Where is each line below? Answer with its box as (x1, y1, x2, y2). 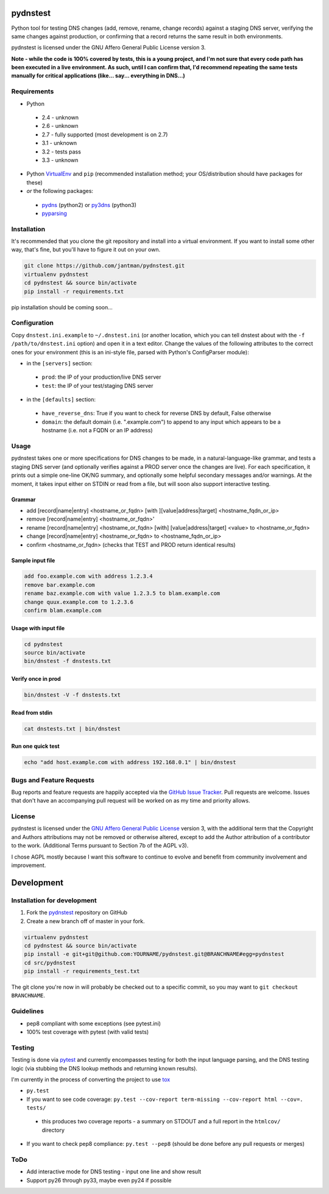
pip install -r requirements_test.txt (24, 968, 140, 975)
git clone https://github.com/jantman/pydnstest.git (24, 262, 185, 269)
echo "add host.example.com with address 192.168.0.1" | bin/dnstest (24, 759, 236, 766)
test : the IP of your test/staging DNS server (41, 382, 154, 389)
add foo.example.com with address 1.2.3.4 (24, 573, 153, 580)
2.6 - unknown (41, 122, 79, 130)
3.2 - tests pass (41, 148, 82, 155)
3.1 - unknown (41, 139, 77, 147)
